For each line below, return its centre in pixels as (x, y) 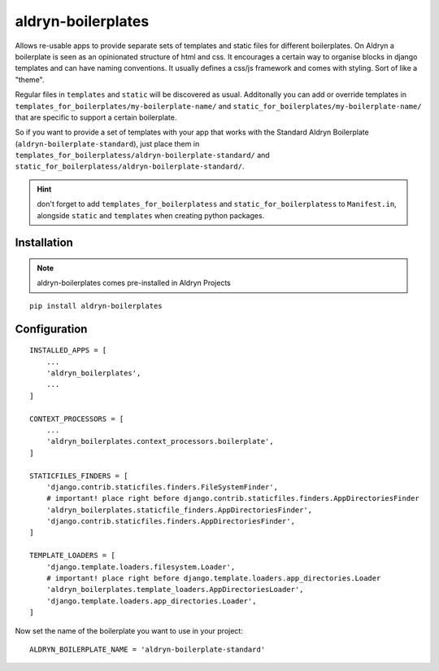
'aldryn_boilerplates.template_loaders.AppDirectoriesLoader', (175, 590)
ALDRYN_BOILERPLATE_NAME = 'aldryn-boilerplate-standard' (148, 649)
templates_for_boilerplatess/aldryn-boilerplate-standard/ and (142, 156)
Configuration (51, 329)
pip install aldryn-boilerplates (96, 306)
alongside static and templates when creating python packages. (151, 215)
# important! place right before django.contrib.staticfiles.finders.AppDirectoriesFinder (233, 498)
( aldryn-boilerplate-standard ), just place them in (107, 143)
